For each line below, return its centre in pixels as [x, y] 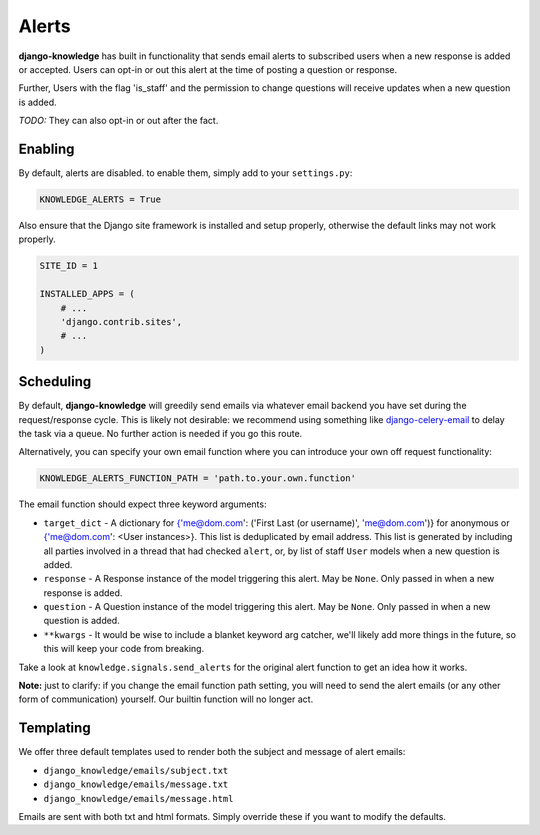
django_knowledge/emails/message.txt [136, 784]
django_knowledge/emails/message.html [138, 798]
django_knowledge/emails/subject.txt [136, 770]
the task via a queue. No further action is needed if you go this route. [160, 433]
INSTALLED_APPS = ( [87, 294]
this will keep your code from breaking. [124, 649]
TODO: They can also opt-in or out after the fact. [118, 121]
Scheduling [55, 381]
